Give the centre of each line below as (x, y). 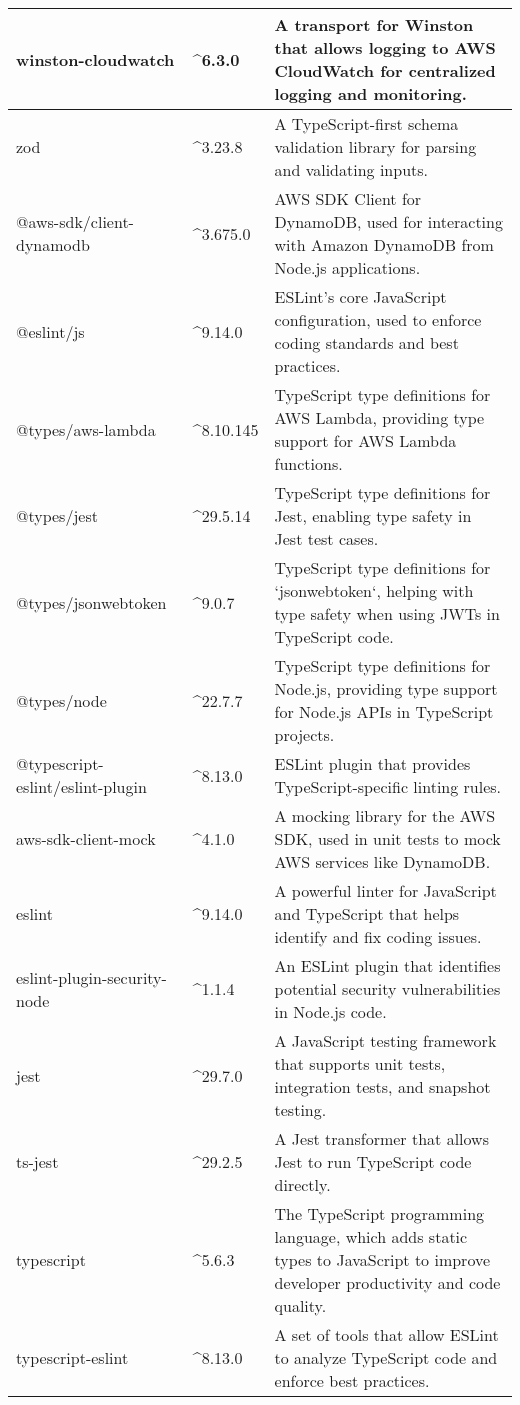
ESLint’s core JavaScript (360, 296)
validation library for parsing (375, 146)
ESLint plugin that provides (372, 763)
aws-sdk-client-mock (86, 838)
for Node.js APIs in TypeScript (384, 711)
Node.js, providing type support (386, 688)
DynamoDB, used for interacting (388, 221)
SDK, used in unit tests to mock (387, 838)
